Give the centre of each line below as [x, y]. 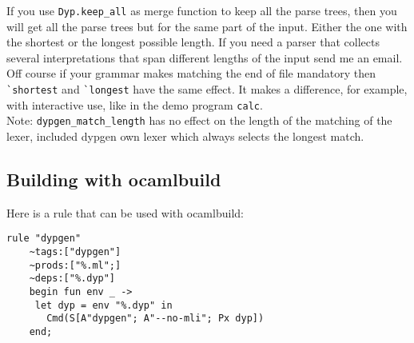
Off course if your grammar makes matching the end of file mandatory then [191, 73]
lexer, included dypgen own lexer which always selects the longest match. [185, 136]
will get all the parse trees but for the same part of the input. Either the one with [207, 26]
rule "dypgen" [44, 239]
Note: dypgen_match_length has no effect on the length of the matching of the [199, 120]
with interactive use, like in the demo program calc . [135, 104]
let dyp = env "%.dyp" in [103, 305]
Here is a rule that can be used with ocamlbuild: [125, 212]
